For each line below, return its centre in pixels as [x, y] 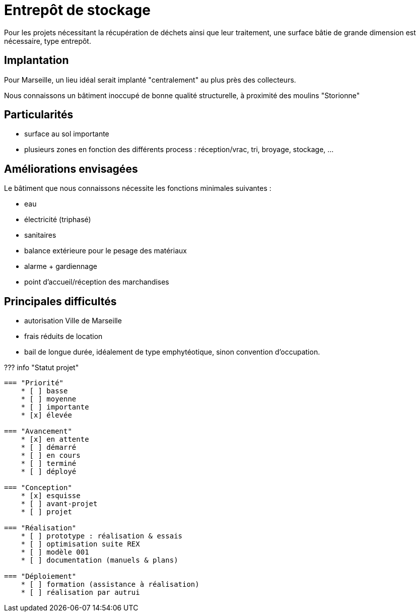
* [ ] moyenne [49, 399]
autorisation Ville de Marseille [73, 321]
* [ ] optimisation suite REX [80, 544]
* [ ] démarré [49, 448]
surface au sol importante [67, 134]
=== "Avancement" [38, 431]
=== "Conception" [38, 488]
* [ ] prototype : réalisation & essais [102, 536]
